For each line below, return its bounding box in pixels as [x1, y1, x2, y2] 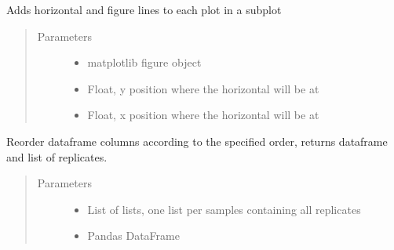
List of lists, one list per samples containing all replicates [87, 201, 361, 217]
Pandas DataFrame [87, 227, 180, 244]
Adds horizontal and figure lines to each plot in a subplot [6, 2, 282, 17]
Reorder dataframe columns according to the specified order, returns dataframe [6, 132, 388, 149]
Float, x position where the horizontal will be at [87, 107, 319, 123]
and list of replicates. [6, 148, 108, 165]
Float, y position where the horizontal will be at [87, 80, 319, 96]
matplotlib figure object [87, 54, 202, 71]
